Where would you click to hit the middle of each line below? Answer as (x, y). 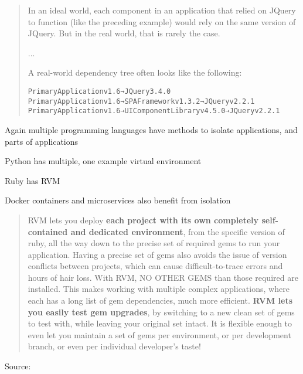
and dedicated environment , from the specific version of (178, 231)
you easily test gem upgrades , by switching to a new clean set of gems (161, 312)
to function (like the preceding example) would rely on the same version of (162, 21)
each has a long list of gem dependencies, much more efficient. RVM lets (160, 300)
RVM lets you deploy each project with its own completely (143, 220)
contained (48, 231)
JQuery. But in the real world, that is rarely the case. (124, 33)
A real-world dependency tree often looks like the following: (135, 72)
